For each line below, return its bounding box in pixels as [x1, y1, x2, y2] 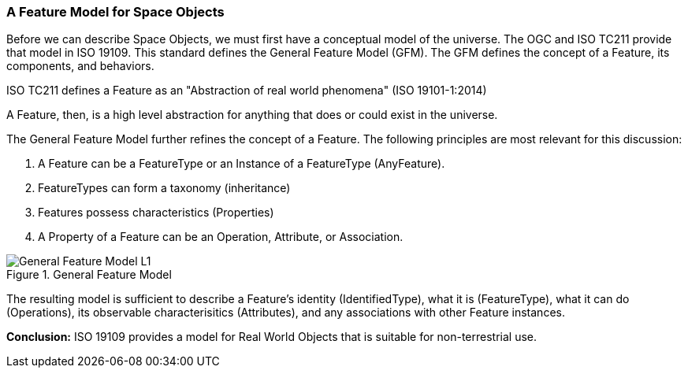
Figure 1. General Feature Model [6, 268, 172, 282]
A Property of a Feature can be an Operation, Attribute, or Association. [38, 230, 404, 244]
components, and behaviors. [6, 59, 154, 73]
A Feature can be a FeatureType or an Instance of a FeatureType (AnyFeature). [38, 157, 445, 171]
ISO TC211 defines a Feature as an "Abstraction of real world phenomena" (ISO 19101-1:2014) [6, 83, 487, 98]
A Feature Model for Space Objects [6, 4, 225, 20]
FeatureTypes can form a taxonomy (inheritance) [38, 181, 291, 195]
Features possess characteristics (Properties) [38, 206, 274, 220]
